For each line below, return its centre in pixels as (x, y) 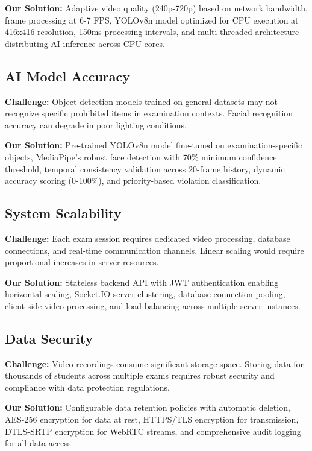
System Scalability (63, 213)
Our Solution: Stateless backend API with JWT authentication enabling (142, 282)
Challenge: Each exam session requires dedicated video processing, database (148, 238)
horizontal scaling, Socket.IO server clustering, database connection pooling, (145, 294)
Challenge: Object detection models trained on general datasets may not (142, 101)
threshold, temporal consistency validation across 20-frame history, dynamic (145, 169)
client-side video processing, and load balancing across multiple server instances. (153, 305)
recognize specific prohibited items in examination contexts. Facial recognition (149, 113)
